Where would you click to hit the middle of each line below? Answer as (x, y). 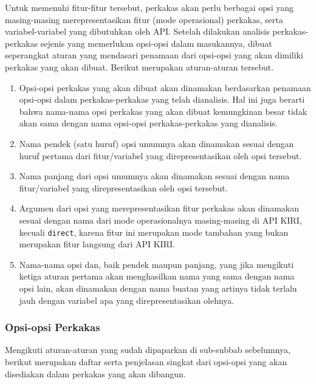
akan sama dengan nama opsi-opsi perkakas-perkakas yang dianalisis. (148, 123)
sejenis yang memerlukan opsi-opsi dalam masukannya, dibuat (156, 43)
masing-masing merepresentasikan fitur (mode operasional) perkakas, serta (144, 19)
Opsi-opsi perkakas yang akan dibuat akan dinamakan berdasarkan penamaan (165, 87)
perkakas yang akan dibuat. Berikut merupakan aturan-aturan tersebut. (139, 67)
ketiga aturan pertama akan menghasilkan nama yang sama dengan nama (157, 276)
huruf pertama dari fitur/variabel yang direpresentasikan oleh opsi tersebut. (160, 155)
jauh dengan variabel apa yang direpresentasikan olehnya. (127, 300)
